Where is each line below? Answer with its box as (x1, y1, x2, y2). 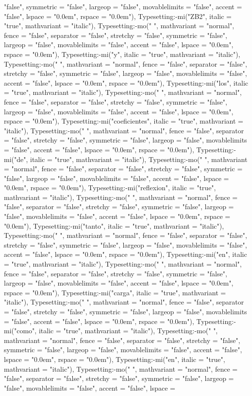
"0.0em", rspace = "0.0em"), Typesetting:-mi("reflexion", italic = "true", (4, 182, 216, 193)
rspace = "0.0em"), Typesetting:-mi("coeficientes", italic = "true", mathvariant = (4, 116, 243, 126)
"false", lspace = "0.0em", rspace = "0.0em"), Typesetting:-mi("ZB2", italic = (4, 11, 232, 21)
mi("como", (4, 325, 37, 336)
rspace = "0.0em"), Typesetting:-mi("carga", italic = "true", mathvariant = (4, 287, 226, 297)
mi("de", (4, 154, 28, 164)
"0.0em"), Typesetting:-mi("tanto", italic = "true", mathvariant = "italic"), (4, 220, 224, 231)
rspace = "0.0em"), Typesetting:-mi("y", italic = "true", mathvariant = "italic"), (4, 49, 240, 59)
